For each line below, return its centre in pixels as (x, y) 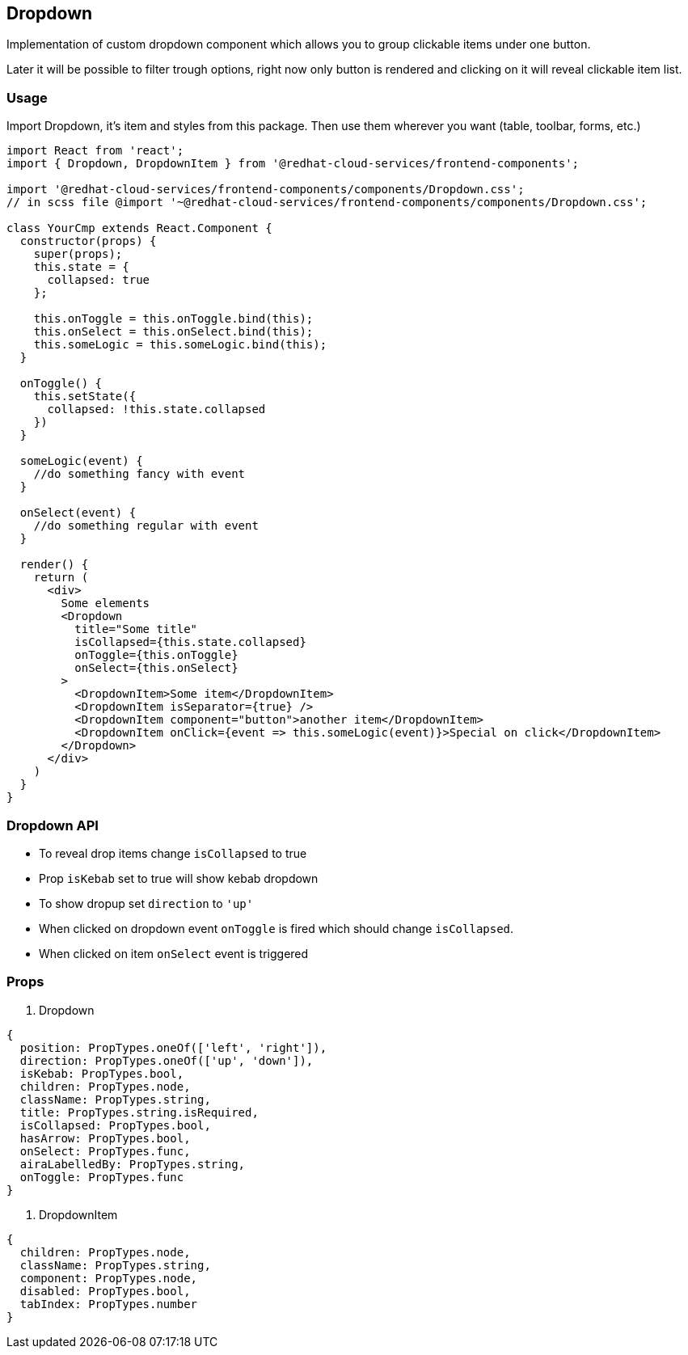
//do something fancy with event (139, 474)
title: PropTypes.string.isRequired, (139, 1112)
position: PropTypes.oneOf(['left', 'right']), (173, 1047)
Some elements (106, 604)
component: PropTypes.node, (109, 1278)
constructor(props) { (88, 241)
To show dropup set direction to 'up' (146, 903)
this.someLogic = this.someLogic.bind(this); (180, 345)
